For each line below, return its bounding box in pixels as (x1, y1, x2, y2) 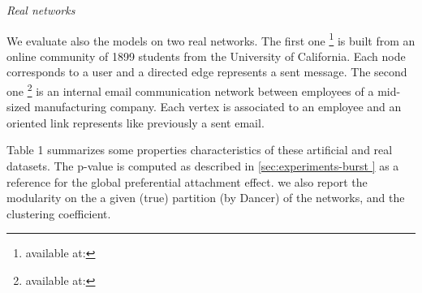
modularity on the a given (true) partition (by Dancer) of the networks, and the (6, 189, 405, 206)
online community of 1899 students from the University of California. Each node (6, 47, 406, 64)
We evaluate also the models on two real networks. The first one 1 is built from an (6, 29, 416, 49)
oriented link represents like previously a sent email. (6, 114, 265, 131)
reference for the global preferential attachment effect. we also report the (6, 173, 368, 190)
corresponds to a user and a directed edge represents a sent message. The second (6, 63, 407, 80)
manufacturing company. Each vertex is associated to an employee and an (34, 98, 402, 115)
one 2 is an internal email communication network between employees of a (6, 80, 374, 99)
